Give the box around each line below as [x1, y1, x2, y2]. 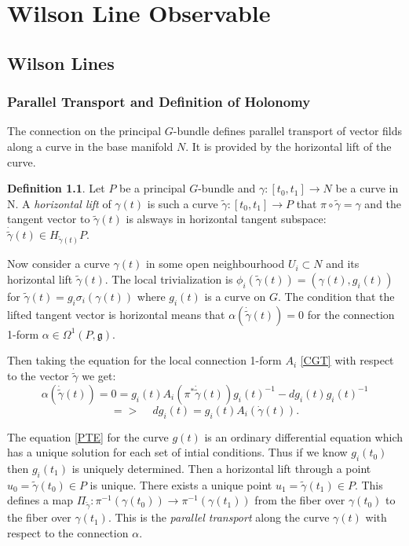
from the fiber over [254, 492, 345, 508]
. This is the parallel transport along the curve [108, 509, 330, 526]
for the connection [307, 306, 395, 322]
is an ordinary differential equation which [204, 428, 403, 445]
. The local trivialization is [104, 270, 233, 287]
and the [364, 195, 402, 211]
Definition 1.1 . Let [7, 180, 105, 196]
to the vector [7, 368, 69, 384]
